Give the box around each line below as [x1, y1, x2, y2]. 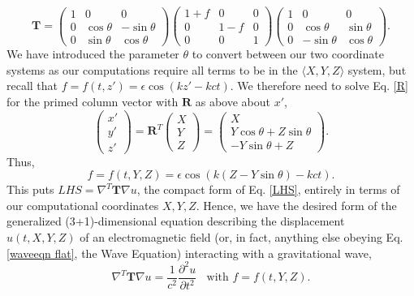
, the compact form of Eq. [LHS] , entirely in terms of [136, 181, 400, 198]
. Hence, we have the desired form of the [196, 196, 397, 213]
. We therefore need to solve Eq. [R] [230, 77, 408, 94]
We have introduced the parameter [6, 45, 179, 62]
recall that [6, 77, 58, 94]
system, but [347, 61, 407, 78]
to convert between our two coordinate [192, 45, 384, 62]
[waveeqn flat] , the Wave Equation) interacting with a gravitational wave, [6, 244, 372, 261]
